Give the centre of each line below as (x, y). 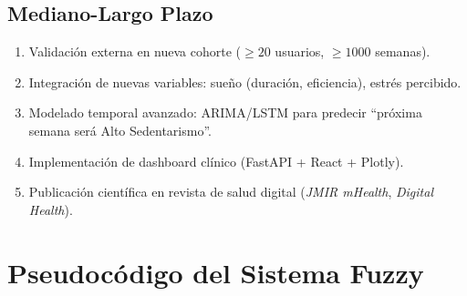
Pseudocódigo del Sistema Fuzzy (216, 272)
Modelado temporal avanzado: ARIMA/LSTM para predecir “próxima (225, 112)
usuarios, (300, 51)
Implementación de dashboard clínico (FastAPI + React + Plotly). (216, 161)
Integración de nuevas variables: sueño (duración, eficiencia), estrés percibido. (245, 82)
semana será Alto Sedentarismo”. (120, 130)
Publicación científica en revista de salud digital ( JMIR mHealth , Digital (231, 192)
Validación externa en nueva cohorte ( (135, 51)
